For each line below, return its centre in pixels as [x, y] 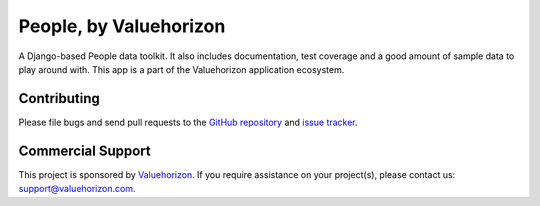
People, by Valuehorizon [122, 26]
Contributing [59, 98]
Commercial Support [85, 150]
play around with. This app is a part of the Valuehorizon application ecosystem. [181, 69]
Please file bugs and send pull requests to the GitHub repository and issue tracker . [188, 122]
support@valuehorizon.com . [77, 189]
